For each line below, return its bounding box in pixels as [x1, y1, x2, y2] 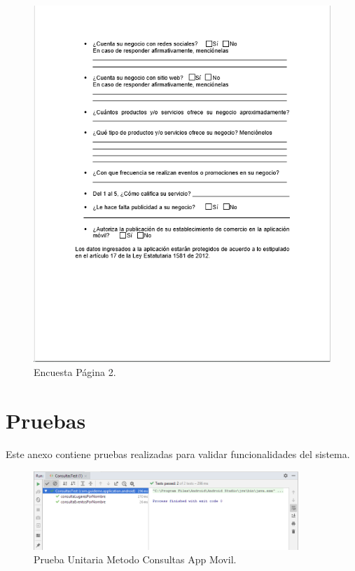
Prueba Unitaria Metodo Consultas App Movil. [34, 552, 237, 567]
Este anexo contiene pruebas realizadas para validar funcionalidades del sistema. [6, 447, 350, 462]
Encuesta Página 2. [34, 365, 116, 379]
